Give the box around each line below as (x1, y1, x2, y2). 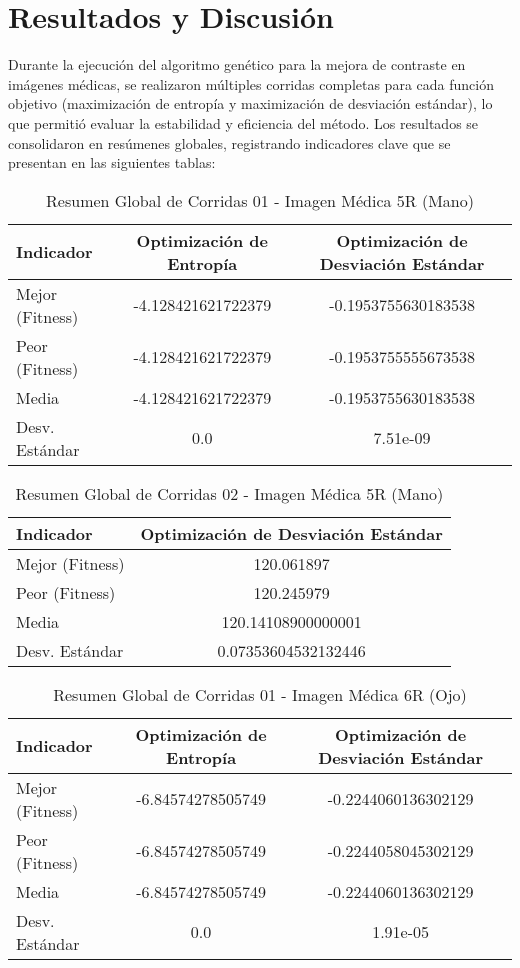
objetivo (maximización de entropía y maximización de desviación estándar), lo (8, 93, 493, 114)
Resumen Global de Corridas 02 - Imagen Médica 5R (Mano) (15, 481, 444, 505)
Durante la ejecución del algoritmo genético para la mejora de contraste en (8, 54, 466, 75)
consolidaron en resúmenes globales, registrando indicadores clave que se (8, 132, 451, 153)
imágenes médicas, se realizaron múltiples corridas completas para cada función (8, 73, 494, 94)
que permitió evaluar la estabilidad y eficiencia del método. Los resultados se (8, 112, 479, 133)
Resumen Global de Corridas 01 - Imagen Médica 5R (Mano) (46, 188, 474, 212)
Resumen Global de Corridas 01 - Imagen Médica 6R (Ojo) (53, 682, 467, 706)
